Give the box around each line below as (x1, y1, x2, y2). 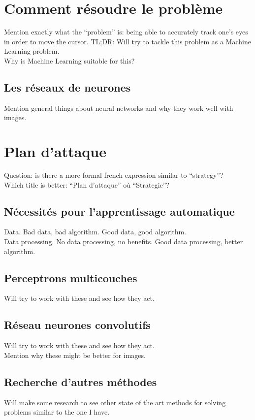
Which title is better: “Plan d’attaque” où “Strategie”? (4, 179, 169, 190)
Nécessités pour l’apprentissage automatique (4, 203, 235, 219)
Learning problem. (4, 46, 60, 56)
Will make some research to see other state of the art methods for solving (4, 397, 226, 407)
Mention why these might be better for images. (4, 350, 146, 360)
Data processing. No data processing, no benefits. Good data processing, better (4, 236, 243, 246)
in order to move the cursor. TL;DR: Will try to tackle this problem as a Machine (4, 36, 251, 46)
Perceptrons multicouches (4, 270, 137, 285)
